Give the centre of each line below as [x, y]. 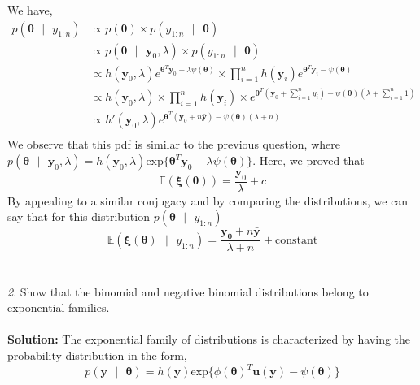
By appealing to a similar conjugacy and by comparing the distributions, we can [208, 200]
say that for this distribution [79, 216]
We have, [30, 10]
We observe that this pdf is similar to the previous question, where [174, 144]
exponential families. [59, 307]
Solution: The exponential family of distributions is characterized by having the [209, 339]
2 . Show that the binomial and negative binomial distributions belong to [188, 291]
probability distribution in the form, [97, 355]
